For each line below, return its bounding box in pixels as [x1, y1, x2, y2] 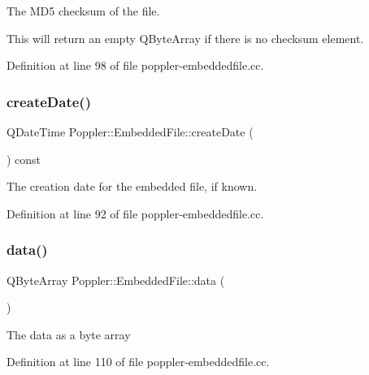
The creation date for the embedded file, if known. [7, 178, 258, 195]
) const [7, 150, 41, 167]
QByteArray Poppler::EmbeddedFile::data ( [7, 271, 225, 288]
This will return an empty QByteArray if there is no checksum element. [7, 29, 364, 46]
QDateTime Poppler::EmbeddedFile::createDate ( [7, 123, 254, 140]
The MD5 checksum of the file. [7, 2, 160, 19]
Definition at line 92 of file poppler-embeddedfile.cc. [7, 205, 264, 222]
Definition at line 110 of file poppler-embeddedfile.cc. [7, 353, 270, 370]
